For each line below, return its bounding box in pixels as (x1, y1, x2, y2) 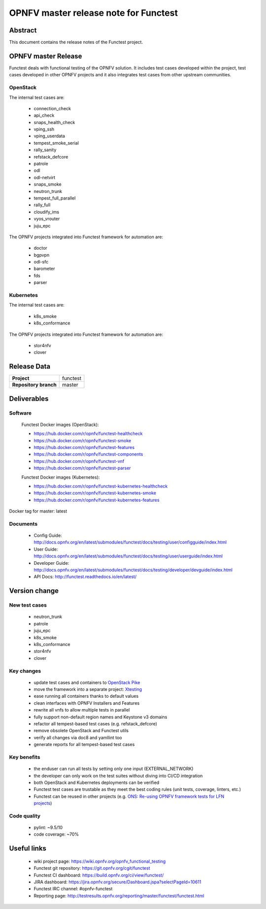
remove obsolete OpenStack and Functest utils (33, 728, 129, 734)
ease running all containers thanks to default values (33, 693, 139, 699)
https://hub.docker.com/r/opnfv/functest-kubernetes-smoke (33, 490, 156, 496)
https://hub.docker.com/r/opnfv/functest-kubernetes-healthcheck (33, 483, 168, 489)
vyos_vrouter (33, 216, 60, 222)
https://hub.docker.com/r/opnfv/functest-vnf (33, 458, 125, 464)
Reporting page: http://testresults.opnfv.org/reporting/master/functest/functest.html (33, 893, 204, 899)
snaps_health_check (33, 119, 75, 125)
